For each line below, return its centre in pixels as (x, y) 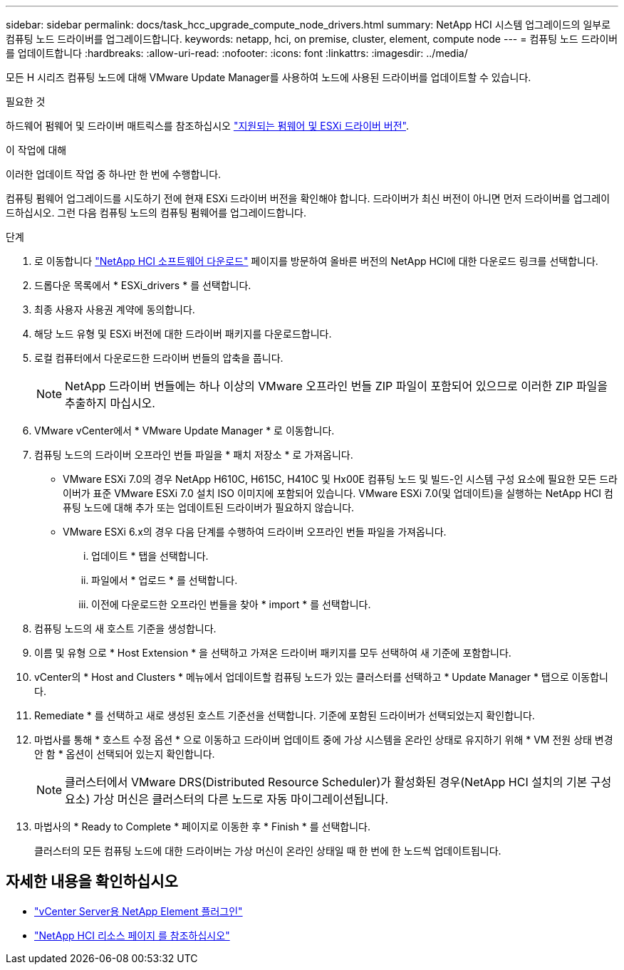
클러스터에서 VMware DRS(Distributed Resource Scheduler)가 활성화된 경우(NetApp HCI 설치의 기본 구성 (338, 782)
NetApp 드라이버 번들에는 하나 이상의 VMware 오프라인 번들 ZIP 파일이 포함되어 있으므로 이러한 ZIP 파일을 (337, 386)
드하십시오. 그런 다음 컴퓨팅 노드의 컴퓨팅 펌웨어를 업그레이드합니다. (156, 213)
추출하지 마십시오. (110, 403)
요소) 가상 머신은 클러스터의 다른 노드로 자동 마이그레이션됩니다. (227, 799)
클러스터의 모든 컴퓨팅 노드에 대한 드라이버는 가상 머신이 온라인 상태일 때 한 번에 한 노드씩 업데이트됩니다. (268, 851)
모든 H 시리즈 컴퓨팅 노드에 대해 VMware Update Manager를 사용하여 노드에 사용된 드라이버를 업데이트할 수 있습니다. (269, 77)
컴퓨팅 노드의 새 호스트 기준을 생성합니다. (125, 629)
